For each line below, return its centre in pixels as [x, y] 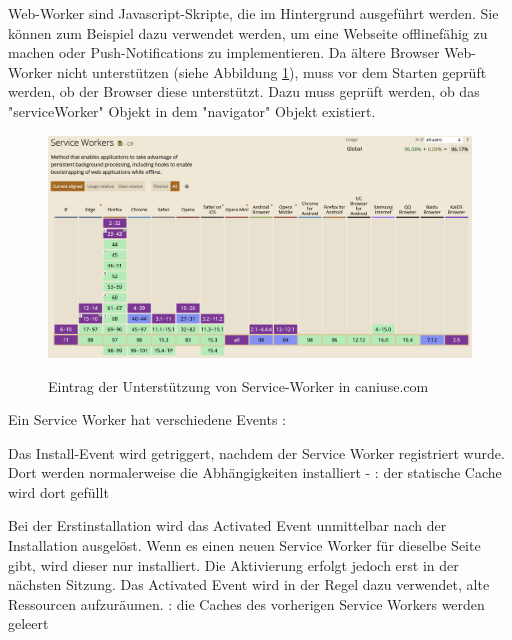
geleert [28, 623]
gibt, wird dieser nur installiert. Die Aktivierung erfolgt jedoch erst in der [233, 564]
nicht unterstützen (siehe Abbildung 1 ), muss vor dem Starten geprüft [272, 71]
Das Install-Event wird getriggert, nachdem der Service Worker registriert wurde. [256, 452]
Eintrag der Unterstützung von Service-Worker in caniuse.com [238, 385]
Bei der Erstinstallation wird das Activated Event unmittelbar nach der [227, 525]
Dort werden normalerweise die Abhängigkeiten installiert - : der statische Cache [255, 472]
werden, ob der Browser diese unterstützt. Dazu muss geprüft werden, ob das [244, 91]
